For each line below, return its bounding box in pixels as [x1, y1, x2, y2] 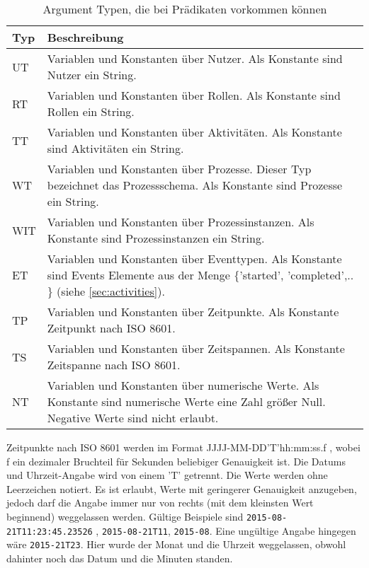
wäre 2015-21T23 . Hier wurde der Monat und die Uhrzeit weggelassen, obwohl [6, 537, 346, 552]
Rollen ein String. [47, 103, 135, 120]
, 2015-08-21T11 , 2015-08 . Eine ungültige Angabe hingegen [96, 523, 356, 538]
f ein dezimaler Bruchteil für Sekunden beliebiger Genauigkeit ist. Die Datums [6, 453, 346, 468]
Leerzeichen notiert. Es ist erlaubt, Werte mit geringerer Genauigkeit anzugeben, [6, 481, 357, 496]
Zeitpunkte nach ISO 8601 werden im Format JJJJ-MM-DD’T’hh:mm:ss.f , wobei [6, 440, 361, 454]
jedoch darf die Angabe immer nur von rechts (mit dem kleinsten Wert [6, 495, 314, 510]
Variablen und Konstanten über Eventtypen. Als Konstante [47, 250, 342, 267]
